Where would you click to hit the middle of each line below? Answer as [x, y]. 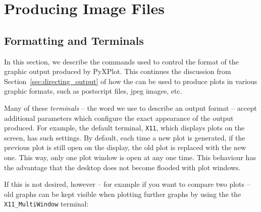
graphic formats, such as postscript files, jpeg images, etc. [93, 91]
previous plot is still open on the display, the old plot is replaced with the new [125, 147]
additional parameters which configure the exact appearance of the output [119, 118]
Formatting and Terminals [74, 40]
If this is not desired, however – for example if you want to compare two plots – [127, 184]
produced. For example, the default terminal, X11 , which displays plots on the [124, 128]
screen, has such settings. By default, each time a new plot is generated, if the [125, 137]
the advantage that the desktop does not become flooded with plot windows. [122, 167]
